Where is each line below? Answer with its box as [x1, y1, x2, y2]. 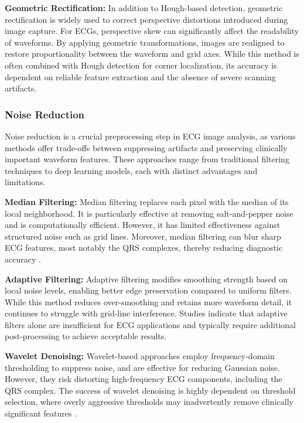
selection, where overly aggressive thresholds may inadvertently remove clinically [5, 395, 293, 408]
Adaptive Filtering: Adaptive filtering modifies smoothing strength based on [5, 272, 288, 285]
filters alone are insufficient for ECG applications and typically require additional [5, 318, 296, 330]
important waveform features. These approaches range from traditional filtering [5, 153, 289, 165]
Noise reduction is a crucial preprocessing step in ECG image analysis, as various [5, 129, 296, 142]
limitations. [5, 176, 46, 188]
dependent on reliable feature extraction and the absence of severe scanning [5, 70, 276, 83]
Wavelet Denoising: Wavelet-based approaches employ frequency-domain [5, 350, 275, 362]
